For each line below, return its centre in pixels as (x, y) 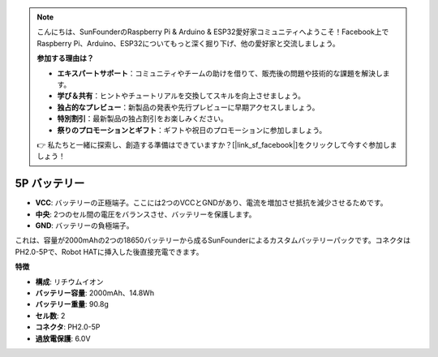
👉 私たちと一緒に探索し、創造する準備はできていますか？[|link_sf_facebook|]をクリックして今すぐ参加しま (217, 144)
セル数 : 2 (50, 316)
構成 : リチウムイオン (69, 282)
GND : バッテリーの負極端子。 (84, 225)
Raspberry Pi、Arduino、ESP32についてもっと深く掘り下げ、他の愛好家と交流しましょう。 (188, 43)
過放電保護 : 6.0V (63, 338)
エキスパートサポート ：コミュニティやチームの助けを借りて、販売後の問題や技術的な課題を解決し (220, 73)
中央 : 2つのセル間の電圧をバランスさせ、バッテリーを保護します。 (146, 214)
